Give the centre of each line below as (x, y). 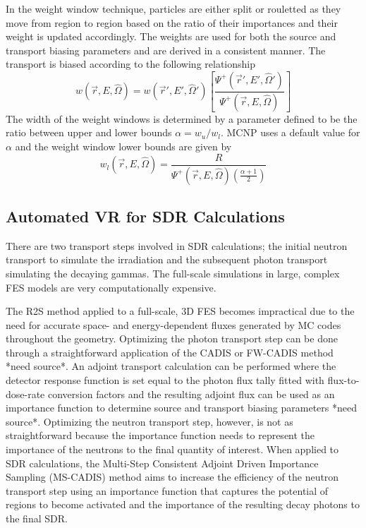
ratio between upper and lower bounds (89, 132)
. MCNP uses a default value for (290, 132)
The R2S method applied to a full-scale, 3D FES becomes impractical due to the (180, 311)
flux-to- (343, 380)
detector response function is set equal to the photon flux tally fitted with (165, 380)
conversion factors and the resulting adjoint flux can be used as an (191, 394)
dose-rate (25, 394)
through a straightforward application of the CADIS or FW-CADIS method (170, 352)
